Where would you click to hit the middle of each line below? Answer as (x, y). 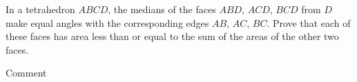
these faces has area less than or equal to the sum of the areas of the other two (172, 36)
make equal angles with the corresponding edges (107, 22)
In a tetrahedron (40, 9)
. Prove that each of (309, 22)
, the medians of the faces (162, 9)
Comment (26, 73)
